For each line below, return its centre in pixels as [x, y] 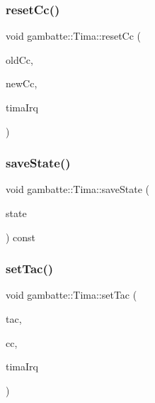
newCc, [22, 83]
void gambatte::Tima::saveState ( [78, 189]
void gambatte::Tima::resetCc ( [74, 36]
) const [21, 237]
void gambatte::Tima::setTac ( [71, 295]
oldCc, [19, 59]
